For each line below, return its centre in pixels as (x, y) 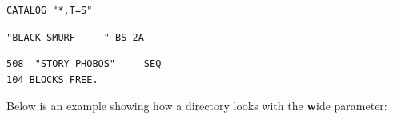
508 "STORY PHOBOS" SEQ (84, 64)
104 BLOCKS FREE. (52, 79)
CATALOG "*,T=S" (50, 10)
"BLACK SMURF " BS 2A (75, 37)
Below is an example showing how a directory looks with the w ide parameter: (197, 106)
